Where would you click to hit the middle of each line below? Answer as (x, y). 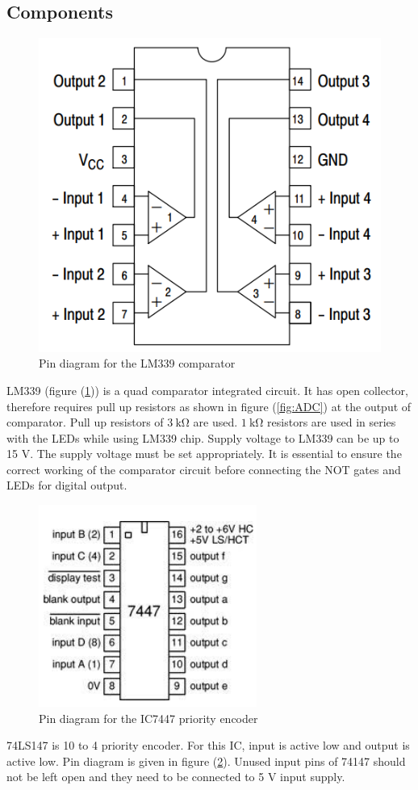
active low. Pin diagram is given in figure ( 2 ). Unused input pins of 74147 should (206, 761)
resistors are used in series (332, 422)
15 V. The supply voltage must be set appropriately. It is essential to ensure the (204, 454)
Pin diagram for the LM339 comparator (137, 363)
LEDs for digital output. (67, 485)
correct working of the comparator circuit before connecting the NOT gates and (204, 469)
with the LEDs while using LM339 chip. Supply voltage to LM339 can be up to (203, 437)
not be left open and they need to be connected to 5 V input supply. (176, 777)
